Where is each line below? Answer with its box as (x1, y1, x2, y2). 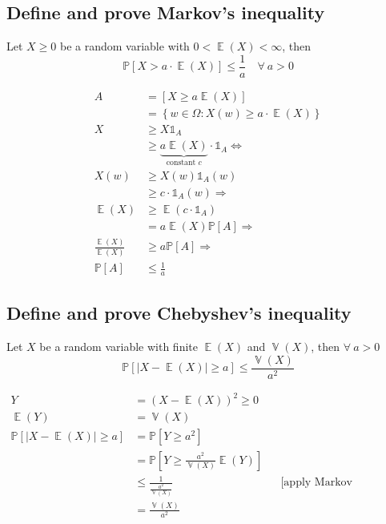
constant (166, 159, 196, 167)
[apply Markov (280, 477, 352, 489)
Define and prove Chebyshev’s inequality (6, 300, 352, 325)
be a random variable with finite (39, 338, 198, 355)
